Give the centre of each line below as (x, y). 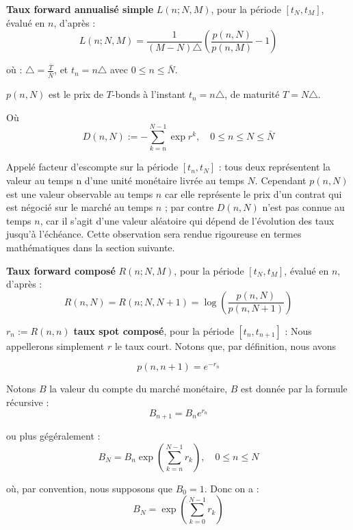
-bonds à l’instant (149, 94)
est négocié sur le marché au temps (80, 207)
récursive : (28, 402)
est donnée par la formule (294, 389)
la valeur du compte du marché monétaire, (139, 389)
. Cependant (280, 180)
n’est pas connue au (303, 207)
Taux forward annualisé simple (80, 9)
